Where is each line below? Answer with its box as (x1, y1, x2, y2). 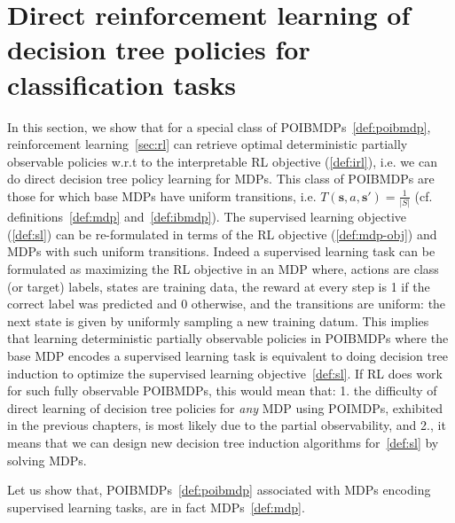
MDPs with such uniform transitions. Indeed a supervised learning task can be (7, 242, 435, 261)
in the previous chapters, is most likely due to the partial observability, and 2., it (7, 416, 446, 434)
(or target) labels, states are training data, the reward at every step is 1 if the (7, 277, 430, 295)
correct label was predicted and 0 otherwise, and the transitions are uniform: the (7, 294, 446, 313)
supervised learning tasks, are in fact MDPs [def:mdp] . (7, 497, 305, 516)
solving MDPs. (7, 450, 87, 469)
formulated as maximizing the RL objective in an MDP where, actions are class (7, 259, 439, 277)
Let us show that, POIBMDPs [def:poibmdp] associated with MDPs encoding (7, 480, 431, 499)
